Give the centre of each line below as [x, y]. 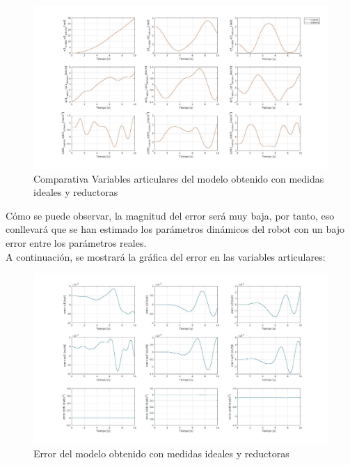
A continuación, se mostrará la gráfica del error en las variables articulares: [166, 256]
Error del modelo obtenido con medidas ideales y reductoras [161, 453]
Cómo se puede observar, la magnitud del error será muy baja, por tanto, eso [170, 215]
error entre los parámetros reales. [76, 242]
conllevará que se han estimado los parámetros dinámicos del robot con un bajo [175, 229]
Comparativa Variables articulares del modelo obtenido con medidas [179, 178]
